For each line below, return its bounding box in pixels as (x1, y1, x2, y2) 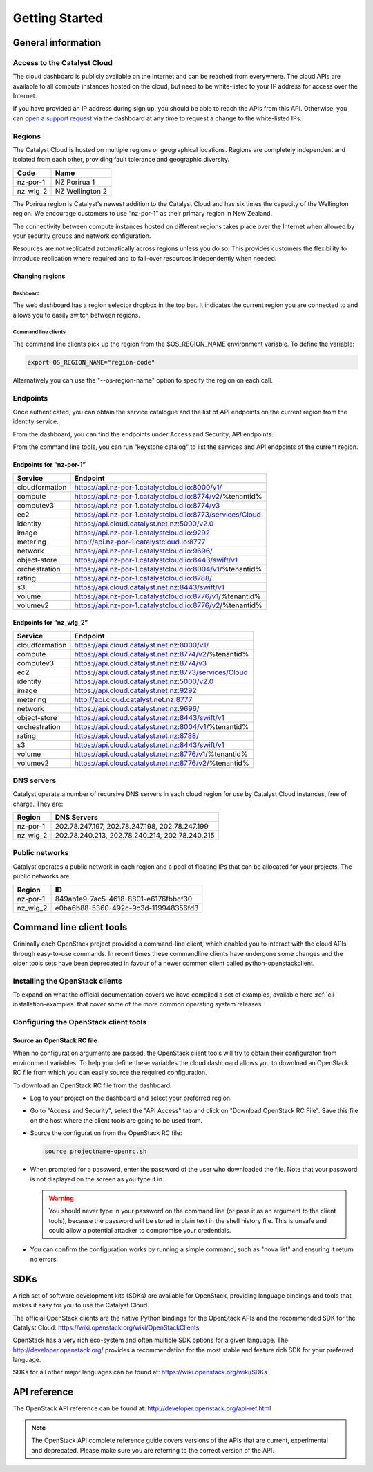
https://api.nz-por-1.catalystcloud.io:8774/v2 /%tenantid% (74, 491, 262, 501)
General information (12, 37, 102, 48)
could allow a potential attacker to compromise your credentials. (48, 1226, 231, 1235)
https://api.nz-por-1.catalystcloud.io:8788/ (74, 573, 212, 582)
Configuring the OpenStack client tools (12, 1018, 147, 1027)
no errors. (30, 1255, 59, 1263)
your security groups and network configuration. (12, 232, 151, 240)
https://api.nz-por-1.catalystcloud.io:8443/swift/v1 (74, 555, 238, 564)
